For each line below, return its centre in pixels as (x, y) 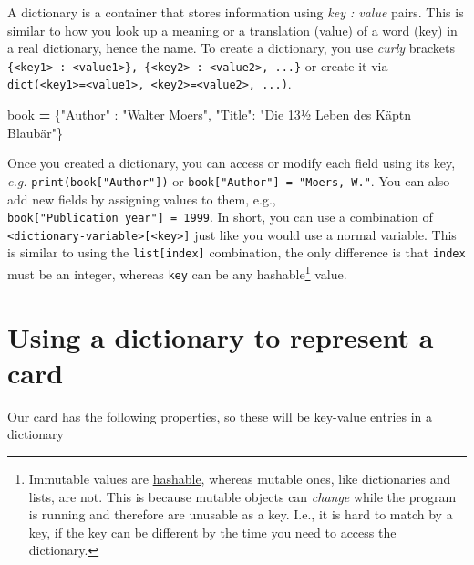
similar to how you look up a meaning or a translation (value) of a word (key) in (232, 30)
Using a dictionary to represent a (221, 336)
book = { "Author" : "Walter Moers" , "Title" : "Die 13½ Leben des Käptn (209, 115)
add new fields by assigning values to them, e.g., (142, 199)
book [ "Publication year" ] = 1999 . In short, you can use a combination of (220, 217)
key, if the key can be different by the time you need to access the (212, 532)
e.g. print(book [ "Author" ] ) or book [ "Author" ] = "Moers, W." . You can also (229, 180)
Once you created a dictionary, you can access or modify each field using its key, (232, 163)
